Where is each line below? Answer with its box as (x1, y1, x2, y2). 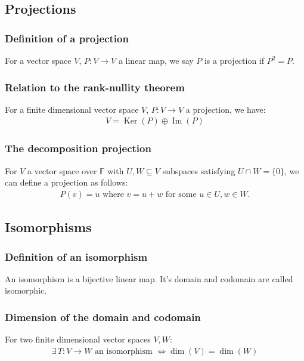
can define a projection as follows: (5, 176, 128, 189)
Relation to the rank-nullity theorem (5, 79, 185, 94)
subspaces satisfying (162, 164, 235, 177)
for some (165, 190, 197, 199)
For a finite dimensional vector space (5, 103, 139, 115)
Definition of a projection (5, 30, 129, 45)
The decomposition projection (5, 141, 151, 156)
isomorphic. (5, 284, 47, 297)
